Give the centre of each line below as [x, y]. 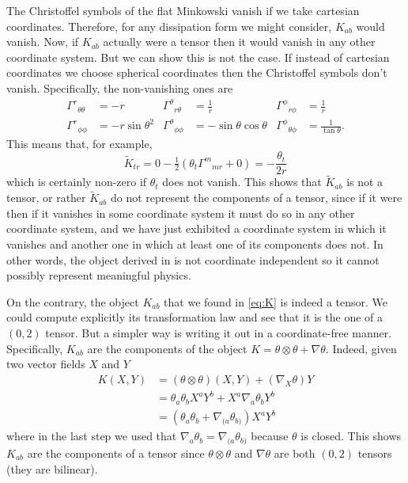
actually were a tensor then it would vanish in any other [239, 42]
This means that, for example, [79, 143]
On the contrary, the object [73, 301]
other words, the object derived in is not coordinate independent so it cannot [193, 259]
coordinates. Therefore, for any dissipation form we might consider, [169, 26]
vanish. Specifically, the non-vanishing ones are [120, 87]
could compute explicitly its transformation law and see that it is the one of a [195, 317]
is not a [365, 182]
